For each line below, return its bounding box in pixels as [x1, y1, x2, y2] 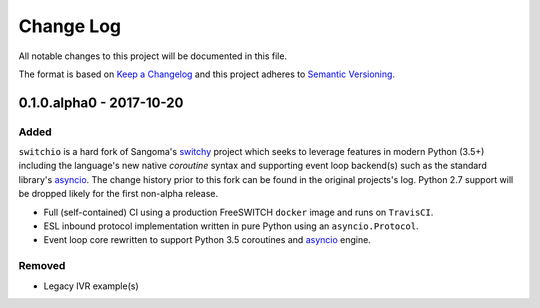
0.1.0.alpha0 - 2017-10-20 [18, 94, 184, 111]
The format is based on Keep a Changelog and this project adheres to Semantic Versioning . [18, 68, 395, 80]
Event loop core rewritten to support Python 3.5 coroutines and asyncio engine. [43, 234, 372, 246]
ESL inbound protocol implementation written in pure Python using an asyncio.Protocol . [43, 220, 419, 232]
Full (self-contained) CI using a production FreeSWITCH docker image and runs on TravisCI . [43, 206, 434, 218]
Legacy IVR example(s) [43, 280, 139, 292]
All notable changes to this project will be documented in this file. [18, 50, 288, 62]
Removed [18, 259, 66, 273]
